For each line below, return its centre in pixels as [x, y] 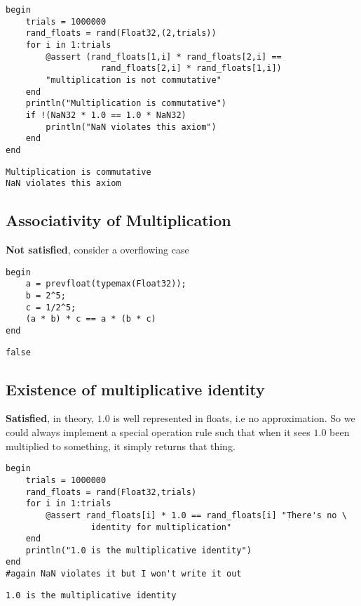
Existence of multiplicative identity [135, 389]
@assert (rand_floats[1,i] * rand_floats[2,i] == [164, 57]
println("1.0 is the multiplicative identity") [138, 550]
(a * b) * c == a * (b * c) [91, 319]
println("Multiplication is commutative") [126, 104]
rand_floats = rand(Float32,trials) [111, 492]
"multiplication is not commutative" [134, 80]
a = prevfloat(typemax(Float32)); [106, 284]
